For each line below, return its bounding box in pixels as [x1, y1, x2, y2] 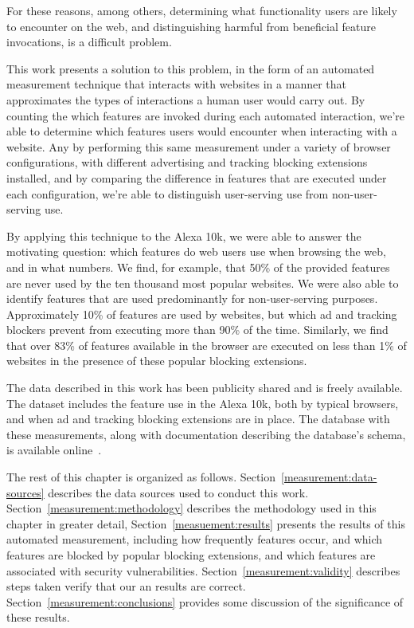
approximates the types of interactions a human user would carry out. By [6, 91, 365, 108]
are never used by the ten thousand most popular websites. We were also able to [6, 274, 399, 291]
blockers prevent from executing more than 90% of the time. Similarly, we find [6, 321, 389, 338]
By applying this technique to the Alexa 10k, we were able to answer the [6, 227, 361, 244]
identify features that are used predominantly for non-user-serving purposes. [6, 290, 378, 307]
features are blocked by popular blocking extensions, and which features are [6, 547, 376, 563]
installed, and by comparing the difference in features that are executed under [6, 169, 387, 186]
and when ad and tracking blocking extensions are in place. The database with [6, 410, 390, 427]
